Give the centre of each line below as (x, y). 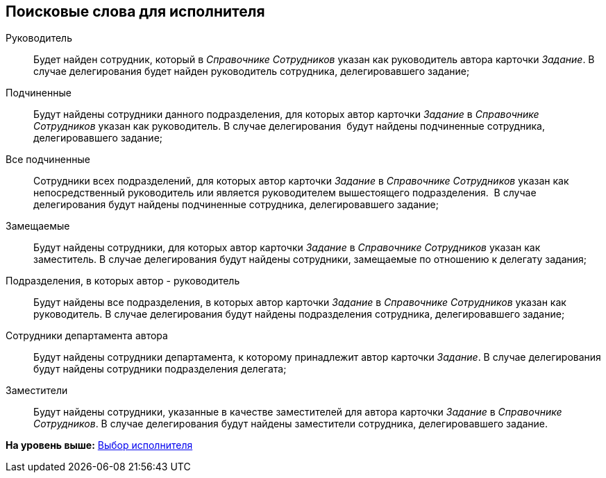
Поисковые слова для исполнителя (135, 11)
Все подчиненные (48, 160)
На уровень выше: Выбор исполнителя (99, 445)
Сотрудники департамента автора (87, 336)
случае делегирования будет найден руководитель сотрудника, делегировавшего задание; (252, 71)
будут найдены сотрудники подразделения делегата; (160, 369)
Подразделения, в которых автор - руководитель (123, 281)
